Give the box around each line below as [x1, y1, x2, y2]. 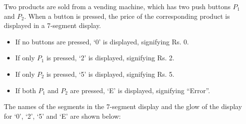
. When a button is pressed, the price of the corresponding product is [24, 11, 230, 21]
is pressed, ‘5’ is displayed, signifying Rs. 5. [46, 69, 174, 79]
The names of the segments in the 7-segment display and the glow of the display [4, 101, 242, 111]
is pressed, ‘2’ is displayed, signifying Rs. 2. [46, 53, 174, 63]
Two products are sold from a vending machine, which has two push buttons [4, 1, 231, 11]
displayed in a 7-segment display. [4, 20, 101, 30]
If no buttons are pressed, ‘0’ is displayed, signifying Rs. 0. [15, 36, 189, 46]
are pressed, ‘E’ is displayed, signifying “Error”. [70, 85, 210, 95]
